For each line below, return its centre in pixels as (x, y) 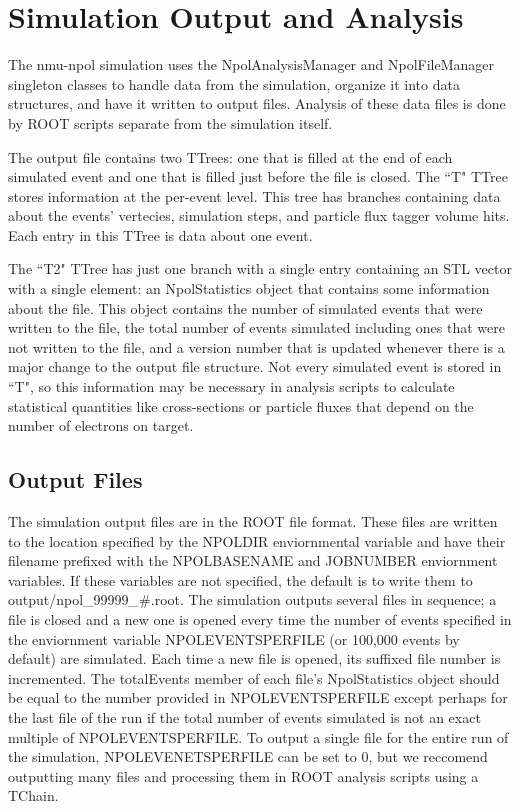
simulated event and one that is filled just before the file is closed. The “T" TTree (258, 176)
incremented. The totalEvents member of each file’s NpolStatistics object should (254, 677)
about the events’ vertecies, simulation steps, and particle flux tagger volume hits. (259, 215)
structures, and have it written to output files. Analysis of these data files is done (257, 103)
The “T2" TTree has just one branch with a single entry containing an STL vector (260, 268)
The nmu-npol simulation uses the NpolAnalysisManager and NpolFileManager (251, 64)
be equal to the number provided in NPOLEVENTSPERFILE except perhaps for (258, 697)
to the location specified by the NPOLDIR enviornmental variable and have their (257, 540)
